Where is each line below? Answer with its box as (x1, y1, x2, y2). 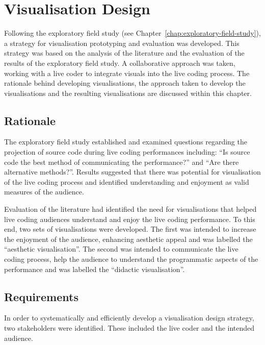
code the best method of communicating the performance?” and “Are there (4, 156, 239, 167)
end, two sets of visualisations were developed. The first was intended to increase (4, 224, 256, 234)
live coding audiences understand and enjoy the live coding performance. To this (4, 213, 255, 224)
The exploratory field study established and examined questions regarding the (4, 136, 247, 147)
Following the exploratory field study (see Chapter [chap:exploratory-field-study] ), (4, 28, 261, 38)
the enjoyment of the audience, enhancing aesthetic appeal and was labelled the (4, 233, 253, 244)
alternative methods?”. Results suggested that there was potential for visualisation (4, 166, 261, 177)
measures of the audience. (4, 186, 84, 197)
